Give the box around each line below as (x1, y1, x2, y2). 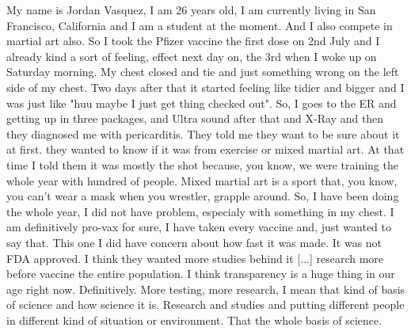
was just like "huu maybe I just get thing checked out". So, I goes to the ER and (6, 94, 397, 111)
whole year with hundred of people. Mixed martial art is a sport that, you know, (6, 172, 398, 188)
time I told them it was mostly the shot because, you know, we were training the (6, 156, 398, 173)
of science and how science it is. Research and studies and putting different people (6, 296, 405, 313)
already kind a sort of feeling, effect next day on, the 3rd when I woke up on (6, 48, 377, 64)
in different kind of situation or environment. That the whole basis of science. (6, 311, 382, 328)
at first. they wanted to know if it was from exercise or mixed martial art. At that (6, 141, 405, 158)
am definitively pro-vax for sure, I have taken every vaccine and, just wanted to (6, 219, 392, 235)
